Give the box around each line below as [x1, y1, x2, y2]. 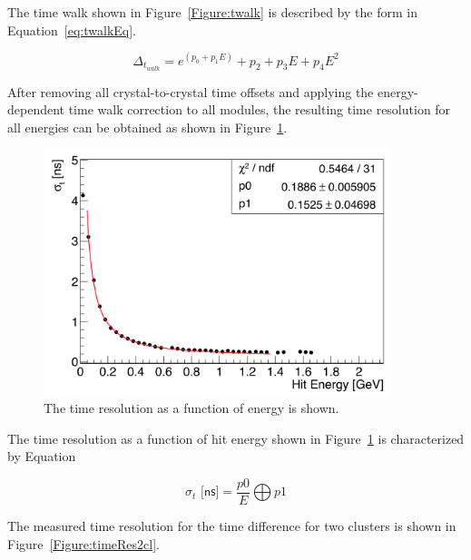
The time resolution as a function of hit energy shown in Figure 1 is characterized [7, 428, 465, 447]
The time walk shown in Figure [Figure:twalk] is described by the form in [7, 3, 417, 21]
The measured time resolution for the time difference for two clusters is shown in [7, 516, 456, 535]
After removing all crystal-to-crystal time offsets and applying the [7, 82, 374, 101]
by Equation [7, 447, 76, 466]
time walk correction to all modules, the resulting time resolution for [68, 100, 451, 119]
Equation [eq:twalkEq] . [7, 20, 137, 39]
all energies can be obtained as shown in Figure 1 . [7, 117, 288, 136]
